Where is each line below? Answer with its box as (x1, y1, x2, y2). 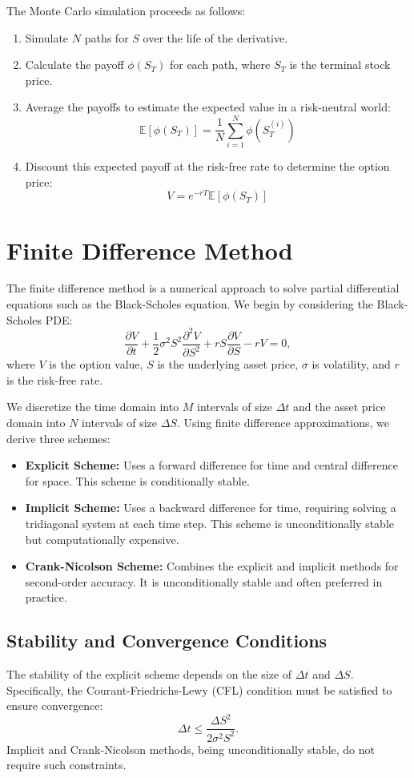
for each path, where (169, 56, 271, 73)
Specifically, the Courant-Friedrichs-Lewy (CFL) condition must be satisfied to (6, 681, 392, 698)
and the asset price (293, 398, 386, 415)
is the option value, (49, 356, 143, 373)
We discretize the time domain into (6, 398, 179, 415)
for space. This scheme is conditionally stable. (25, 472, 250, 489)
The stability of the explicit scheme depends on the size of (6, 666, 292, 683)
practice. (25, 589, 67, 606)
